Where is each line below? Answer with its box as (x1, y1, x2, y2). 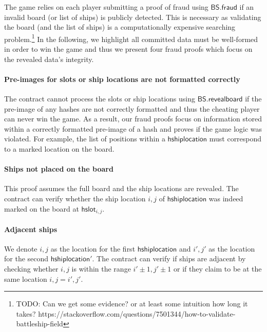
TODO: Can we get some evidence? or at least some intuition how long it (16, 298, 248, 309)
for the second (4, 253, 49, 264)
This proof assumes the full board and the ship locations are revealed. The (4, 183, 239, 194)
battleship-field (16, 318, 63, 329)
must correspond (209, 133, 262, 144)
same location (4, 273, 47, 284)
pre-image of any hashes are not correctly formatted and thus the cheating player (4, 103, 260, 114)
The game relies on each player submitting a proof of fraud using (4, 2, 208, 12)
